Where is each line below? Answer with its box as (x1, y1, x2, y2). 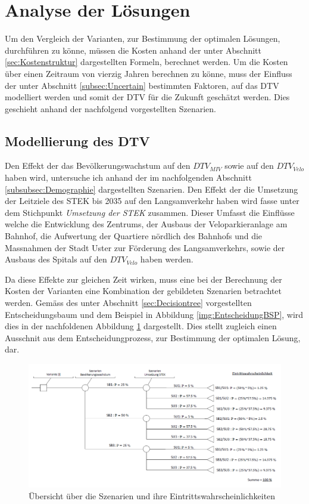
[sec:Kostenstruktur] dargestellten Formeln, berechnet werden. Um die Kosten (5, 55, 288, 68)
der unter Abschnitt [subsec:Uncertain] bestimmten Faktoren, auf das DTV (5, 79, 279, 91)
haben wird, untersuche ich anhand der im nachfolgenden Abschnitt (5, 171, 252, 184)
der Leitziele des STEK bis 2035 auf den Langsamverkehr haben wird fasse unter (5, 194, 299, 207)
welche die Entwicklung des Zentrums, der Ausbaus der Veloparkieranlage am (5, 218, 288, 230)
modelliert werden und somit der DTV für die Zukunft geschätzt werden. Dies (5, 91, 290, 103)
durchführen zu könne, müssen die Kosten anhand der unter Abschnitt (5, 44, 262, 56)
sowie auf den (224, 159, 274, 172)
